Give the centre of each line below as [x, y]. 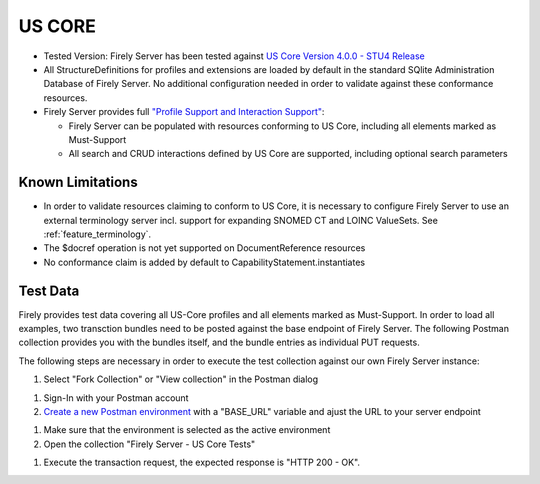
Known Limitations [78, 182]
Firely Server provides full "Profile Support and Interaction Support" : [184, 112]
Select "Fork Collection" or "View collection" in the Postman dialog [181, 379]
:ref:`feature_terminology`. [97, 234]
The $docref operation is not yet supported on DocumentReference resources [204, 248]
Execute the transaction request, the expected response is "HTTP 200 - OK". [201, 462]
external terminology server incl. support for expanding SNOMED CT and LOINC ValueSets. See [241, 220]
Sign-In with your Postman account [116, 397]
